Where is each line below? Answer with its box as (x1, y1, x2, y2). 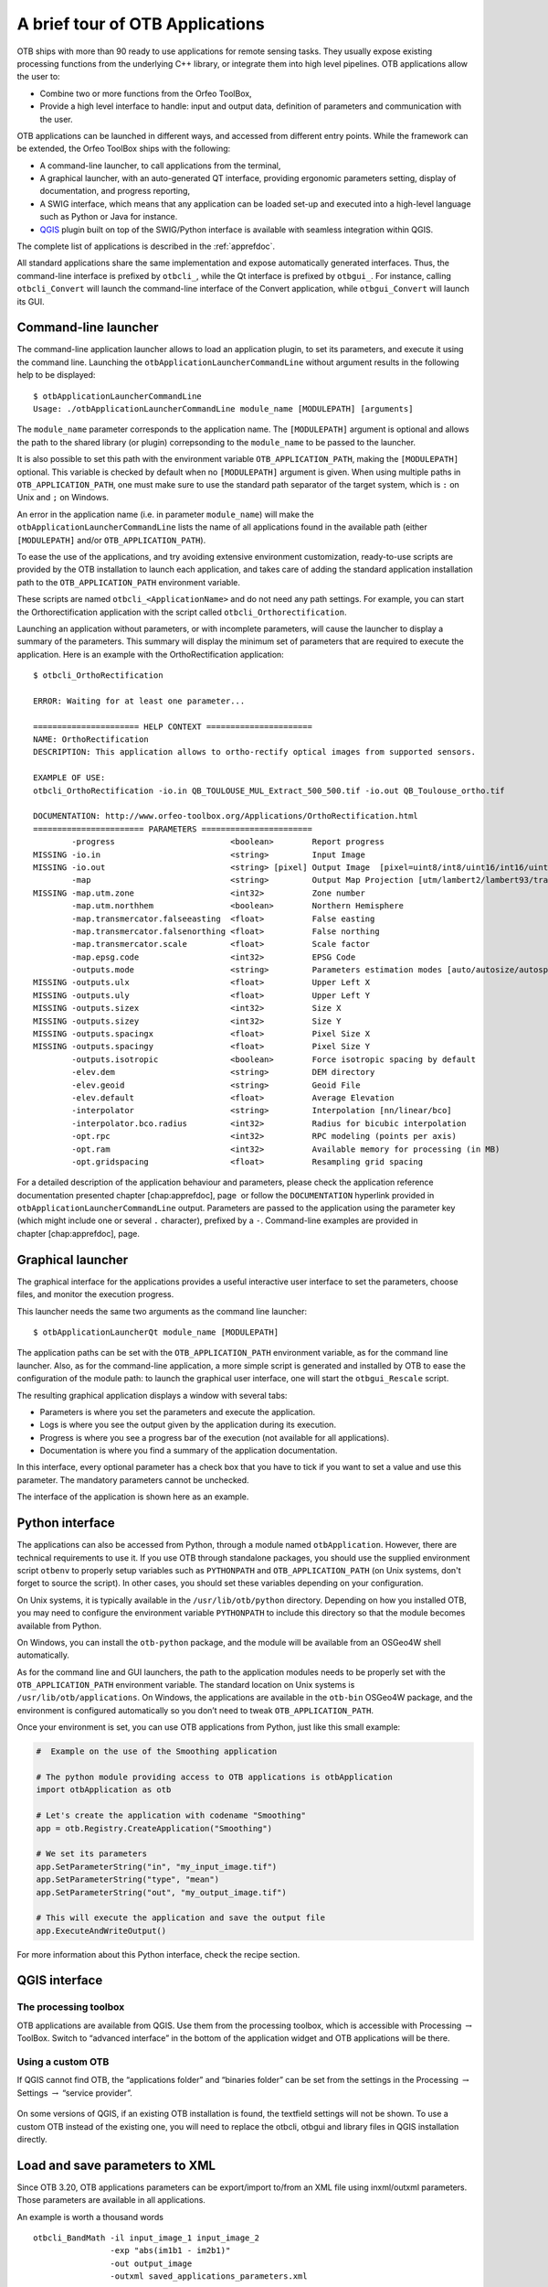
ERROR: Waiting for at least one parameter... (33, 695, 246, 706)
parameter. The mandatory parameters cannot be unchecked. (16, 1474, 250, 1486)
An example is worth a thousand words (16, 2211, 164, 2222)
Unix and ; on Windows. (16, 492, 110, 503)
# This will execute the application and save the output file (36, 1913, 326, 1923)
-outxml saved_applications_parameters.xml (110, 2271, 308, 2282)
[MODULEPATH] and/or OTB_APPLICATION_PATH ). (16, 534, 206, 545)
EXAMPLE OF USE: (33, 773, 106, 783)
